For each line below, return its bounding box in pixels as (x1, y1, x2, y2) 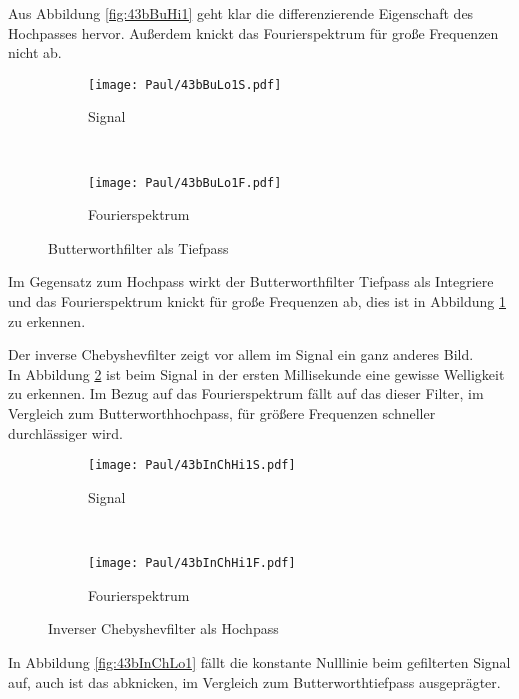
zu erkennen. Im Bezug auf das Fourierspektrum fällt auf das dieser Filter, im (8, 383, 484, 404)
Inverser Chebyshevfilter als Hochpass (48, 618, 279, 639)
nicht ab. (8, 42, 62, 63)
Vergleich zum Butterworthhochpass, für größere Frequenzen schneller (8, 403, 436, 424)
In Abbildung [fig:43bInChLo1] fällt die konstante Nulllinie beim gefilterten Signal (8, 651, 511, 672)
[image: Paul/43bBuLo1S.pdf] (88, 77, 282, 92)
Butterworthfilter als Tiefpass (48, 237, 229, 258)
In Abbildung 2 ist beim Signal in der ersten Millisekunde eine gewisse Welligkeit (8, 363, 505, 384)
